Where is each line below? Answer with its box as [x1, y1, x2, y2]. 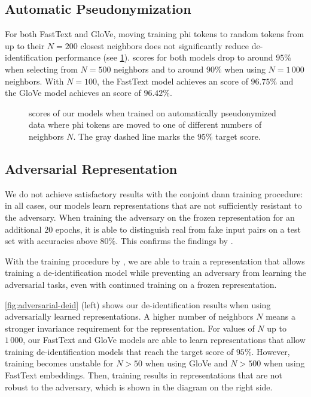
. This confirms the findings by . [115, 234, 233, 247]
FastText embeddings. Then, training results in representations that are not [5, 369, 283, 381]
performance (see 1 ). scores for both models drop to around [55, 51, 273, 64]
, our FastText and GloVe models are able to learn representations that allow [23, 333, 306, 346]
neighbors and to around [114, 62, 204, 75]
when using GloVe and [145, 357, 228, 369]
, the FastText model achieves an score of [97, 74, 248, 87]
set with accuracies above [5, 234, 97, 247]
